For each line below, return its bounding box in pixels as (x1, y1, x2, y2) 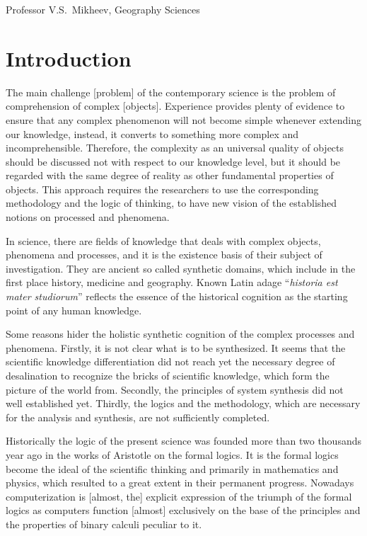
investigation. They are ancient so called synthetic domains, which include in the (6, 261, 356, 275)
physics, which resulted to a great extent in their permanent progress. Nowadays (6, 475, 354, 490)
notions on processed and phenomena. (6, 210, 170, 224)
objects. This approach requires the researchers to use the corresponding (6, 181, 319, 196)
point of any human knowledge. (6, 302, 142, 317)
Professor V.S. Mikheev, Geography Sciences (6, 2, 200, 16)
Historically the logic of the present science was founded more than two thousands (6, 433, 361, 448)
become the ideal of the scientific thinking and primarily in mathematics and (6, 461, 339, 476)
